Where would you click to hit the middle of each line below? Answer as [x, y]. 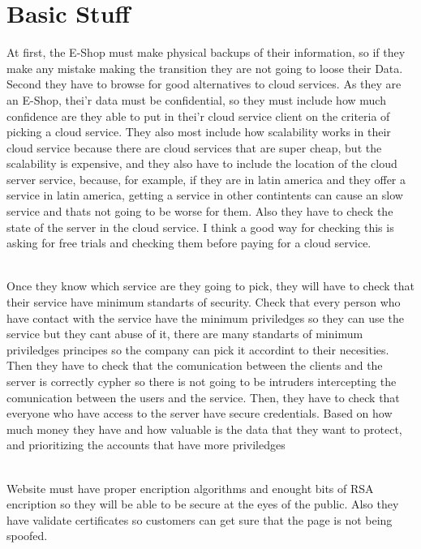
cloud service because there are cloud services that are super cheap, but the [194, 147]
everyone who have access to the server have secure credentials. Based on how [200, 413]
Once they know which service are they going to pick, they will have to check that [210, 286]
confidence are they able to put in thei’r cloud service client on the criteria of [198, 116]
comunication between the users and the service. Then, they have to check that [203, 397]
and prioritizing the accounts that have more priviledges [146, 445]
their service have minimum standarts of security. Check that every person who [204, 302]
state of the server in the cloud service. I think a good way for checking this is [200, 227]
